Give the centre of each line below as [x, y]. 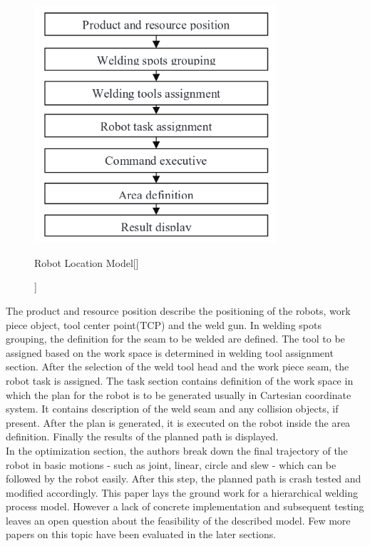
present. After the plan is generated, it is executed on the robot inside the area [178, 422]
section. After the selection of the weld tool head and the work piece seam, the [178, 366]
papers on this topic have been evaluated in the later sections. [141, 534]
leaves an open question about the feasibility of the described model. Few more [178, 520]
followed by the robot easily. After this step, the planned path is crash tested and [184, 479]
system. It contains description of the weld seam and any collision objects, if [172, 409]
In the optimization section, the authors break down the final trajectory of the [177, 450]
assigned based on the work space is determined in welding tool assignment [170, 352]
